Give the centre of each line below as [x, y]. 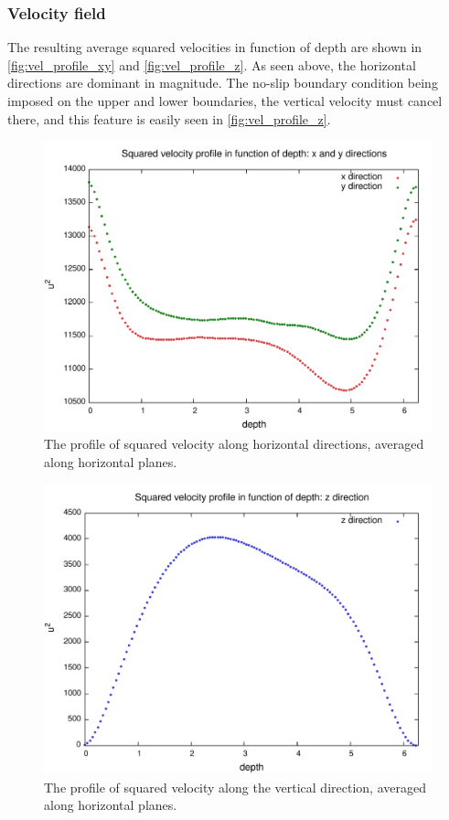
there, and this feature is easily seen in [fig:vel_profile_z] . [169, 118]
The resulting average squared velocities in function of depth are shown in [215, 47]
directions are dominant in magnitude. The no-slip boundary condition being [223, 83]
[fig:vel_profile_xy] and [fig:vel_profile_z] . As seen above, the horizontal [212, 64]
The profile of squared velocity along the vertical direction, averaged [235, 787]
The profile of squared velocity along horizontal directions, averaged [234, 444]
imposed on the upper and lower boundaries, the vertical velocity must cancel [225, 101]
